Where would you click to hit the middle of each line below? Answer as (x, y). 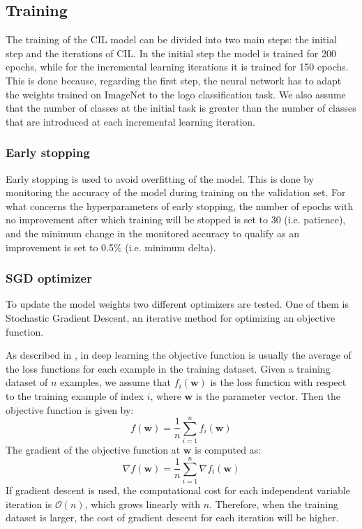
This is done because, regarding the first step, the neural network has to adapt (174, 80)
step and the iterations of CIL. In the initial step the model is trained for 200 (171, 53)
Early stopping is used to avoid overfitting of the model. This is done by (160, 178)
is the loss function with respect (278, 382)
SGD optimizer (49, 278)
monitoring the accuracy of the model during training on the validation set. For (176, 192)
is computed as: (228, 450)
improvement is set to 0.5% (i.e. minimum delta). (111, 247)
